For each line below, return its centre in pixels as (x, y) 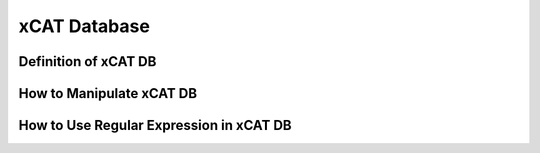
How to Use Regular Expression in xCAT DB (155, 125)
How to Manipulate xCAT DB (108, 93)
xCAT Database (84, 26)
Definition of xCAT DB (87, 61)
